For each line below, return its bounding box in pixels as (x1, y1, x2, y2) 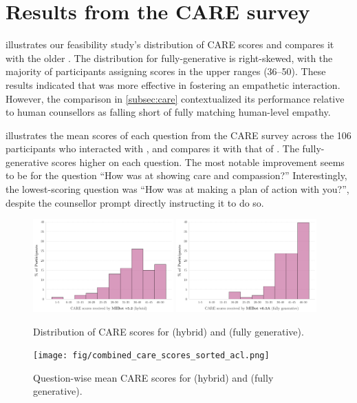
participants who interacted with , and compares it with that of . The (6, 141, 299, 156)
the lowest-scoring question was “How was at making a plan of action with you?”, (6, 182, 349, 196)
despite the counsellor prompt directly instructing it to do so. (6, 195, 264, 209)
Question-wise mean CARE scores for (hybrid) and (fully (33, 370, 274, 384)
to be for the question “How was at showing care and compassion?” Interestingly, (6, 168, 347, 183)
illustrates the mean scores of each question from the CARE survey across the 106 (6, 127, 351, 142)
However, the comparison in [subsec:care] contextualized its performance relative (6, 91, 345, 105)
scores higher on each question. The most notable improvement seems (51, 154, 345, 169)
